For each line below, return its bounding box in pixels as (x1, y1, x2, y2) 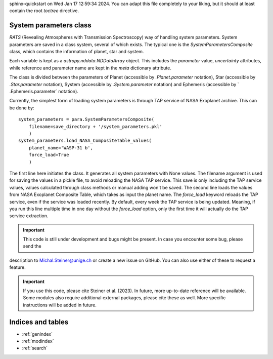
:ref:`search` (22, 345, 48, 351)
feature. (9, 264, 26, 270)
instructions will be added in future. (23, 302, 97, 308)
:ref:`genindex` (22, 331, 53, 337)
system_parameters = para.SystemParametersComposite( (18, 116, 154, 123)
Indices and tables (9, 317, 69, 326)
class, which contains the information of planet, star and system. (9, 49, 144, 55)
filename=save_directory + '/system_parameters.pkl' (28, 124, 163, 129)
